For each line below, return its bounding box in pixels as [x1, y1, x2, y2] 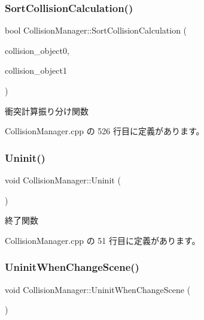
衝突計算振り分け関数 [5, 104, 89, 117]
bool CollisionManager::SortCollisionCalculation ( [5, 24, 187, 37]
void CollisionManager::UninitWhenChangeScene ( [5, 283, 191, 295]
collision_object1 [5, 64, 67, 77]
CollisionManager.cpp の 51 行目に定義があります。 [5, 234, 200, 246]
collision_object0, [5, 44, 69, 56]
